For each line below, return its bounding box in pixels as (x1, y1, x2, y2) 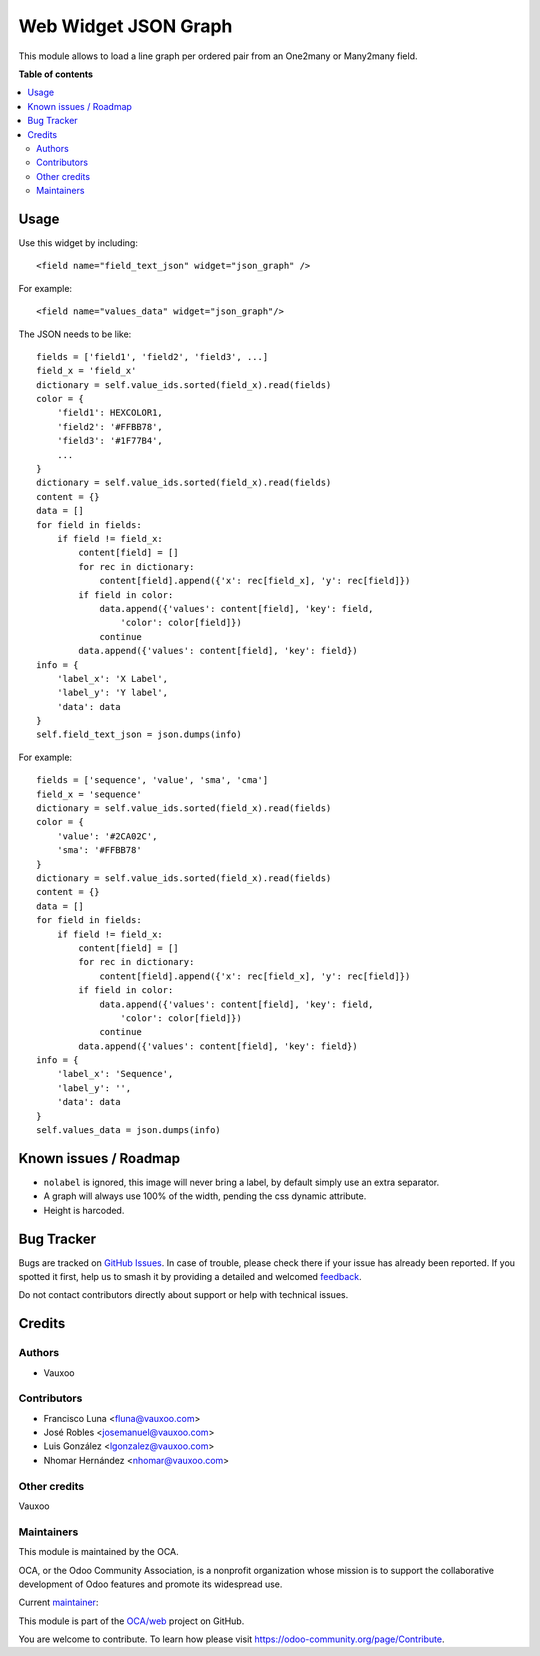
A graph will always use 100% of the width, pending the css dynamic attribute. (43, 1190, 367, 1202)
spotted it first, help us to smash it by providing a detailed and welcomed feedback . (18, 1271, 362, 1282)
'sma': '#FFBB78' (56, 845, 142, 856)
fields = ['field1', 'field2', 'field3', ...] (36, 351, 269, 362)
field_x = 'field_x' (36, 365, 137, 377)
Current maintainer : (18, 1596, 99, 1609)
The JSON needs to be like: (18, 328, 132, 340)
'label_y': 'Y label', (56, 687, 169, 699)
